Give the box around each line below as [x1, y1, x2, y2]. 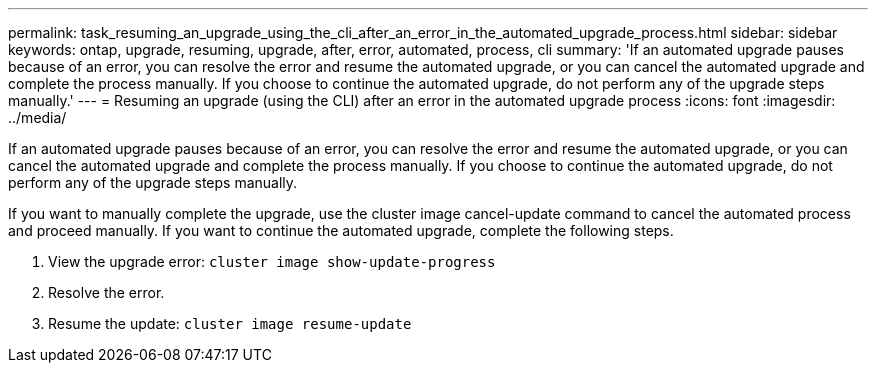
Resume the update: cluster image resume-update [48, 315, 412, 332]
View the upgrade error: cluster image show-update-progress [48, 253, 496, 270]
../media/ [8, 109, 67, 126]
